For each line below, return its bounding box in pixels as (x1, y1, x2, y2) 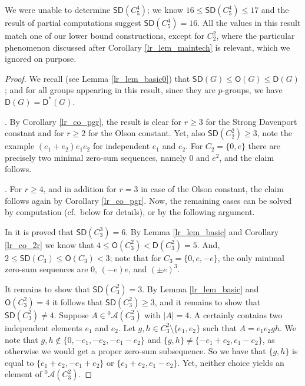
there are (248, 140, 281, 152)
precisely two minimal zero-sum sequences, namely (5, 151, 187, 163)
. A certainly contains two (189, 308, 283, 321)
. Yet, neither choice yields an (177, 356, 284, 368)
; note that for (110, 251, 161, 263)
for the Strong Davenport (205, 115, 297, 127)
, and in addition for (43, 182, 117, 194)
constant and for (5, 127, 64, 139)
